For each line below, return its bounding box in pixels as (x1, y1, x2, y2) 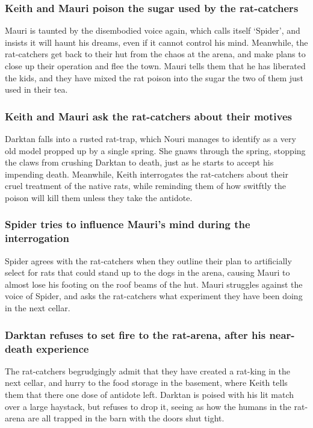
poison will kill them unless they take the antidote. (5, 191, 193, 203)
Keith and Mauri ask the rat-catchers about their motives (5, 108, 292, 123)
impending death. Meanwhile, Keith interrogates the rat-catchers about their (5, 167, 288, 180)
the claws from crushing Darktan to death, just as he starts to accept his (5, 156, 274, 169)
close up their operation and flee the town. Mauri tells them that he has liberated (5, 60, 306, 72)
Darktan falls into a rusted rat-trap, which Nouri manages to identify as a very (5, 132, 296, 144)
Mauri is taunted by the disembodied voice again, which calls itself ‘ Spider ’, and (5, 24, 300, 37)
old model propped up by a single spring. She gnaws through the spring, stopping (5, 144, 306, 157)
